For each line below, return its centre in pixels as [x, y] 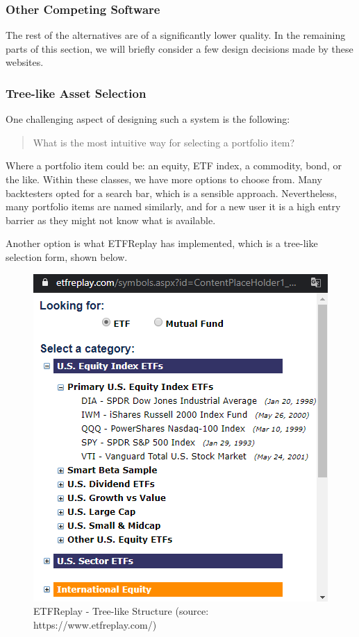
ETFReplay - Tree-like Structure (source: [121, 611]
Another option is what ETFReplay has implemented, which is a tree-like [162, 243]
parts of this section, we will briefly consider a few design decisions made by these [179, 48]
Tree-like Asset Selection [76, 93]
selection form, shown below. [67, 256]
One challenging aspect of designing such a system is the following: [148, 119]
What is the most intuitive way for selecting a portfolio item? [164, 142]
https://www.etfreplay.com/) [95, 624]
